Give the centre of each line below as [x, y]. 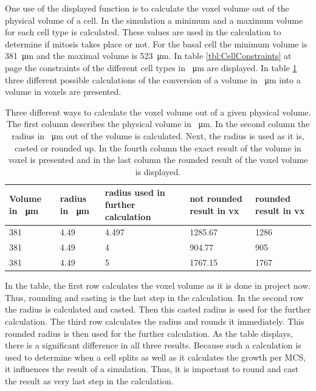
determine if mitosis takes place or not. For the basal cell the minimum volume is [156, 43]
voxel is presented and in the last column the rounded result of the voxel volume [158, 160]
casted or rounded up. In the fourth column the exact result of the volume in [158, 147]
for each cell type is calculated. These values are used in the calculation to [143, 32]
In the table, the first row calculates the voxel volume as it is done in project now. [158, 285]
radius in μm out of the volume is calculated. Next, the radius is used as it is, [158, 135]
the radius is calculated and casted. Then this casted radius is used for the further [158, 309]
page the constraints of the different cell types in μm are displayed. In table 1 [151, 67]
